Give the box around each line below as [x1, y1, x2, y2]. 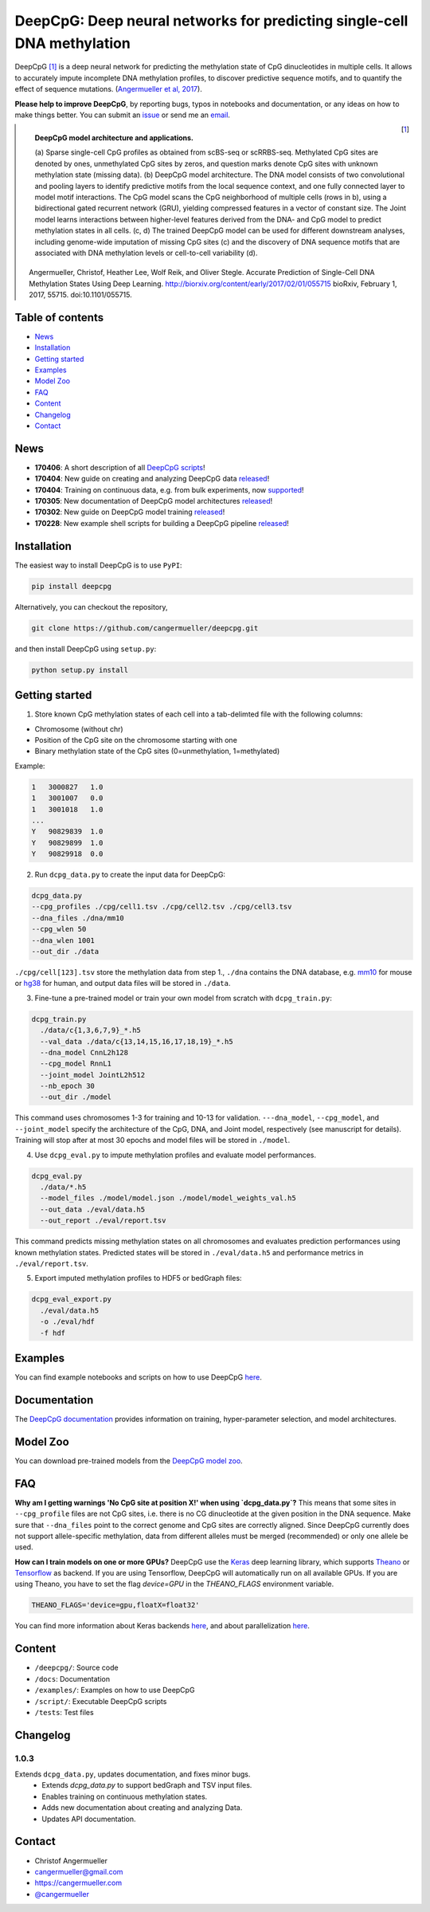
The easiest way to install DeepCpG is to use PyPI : [14, 560, 182, 570]
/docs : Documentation [34, 1674, 111, 1683]
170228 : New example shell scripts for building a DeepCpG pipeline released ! [34, 518, 290, 528]
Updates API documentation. [41, 1814, 136, 1824]
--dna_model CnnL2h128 [40, 1048, 129, 1057]
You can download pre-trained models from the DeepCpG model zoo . [14, 1455, 243, 1466]
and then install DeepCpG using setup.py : [14, 644, 157, 654]
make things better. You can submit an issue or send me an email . [14, 110, 231, 120]
